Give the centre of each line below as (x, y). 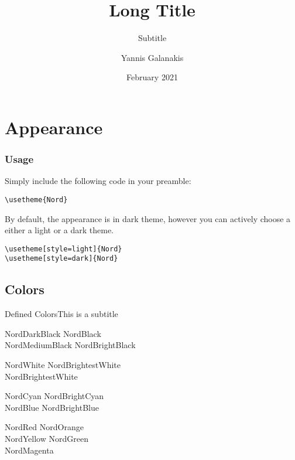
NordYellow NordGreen (47, 439)
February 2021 (152, 77)
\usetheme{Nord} (36, 200)
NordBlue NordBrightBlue (52, 407)
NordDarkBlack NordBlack (53, 333)
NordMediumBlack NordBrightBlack (70, 345)
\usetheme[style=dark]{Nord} (61, 259)
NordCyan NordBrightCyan (54, 396)
